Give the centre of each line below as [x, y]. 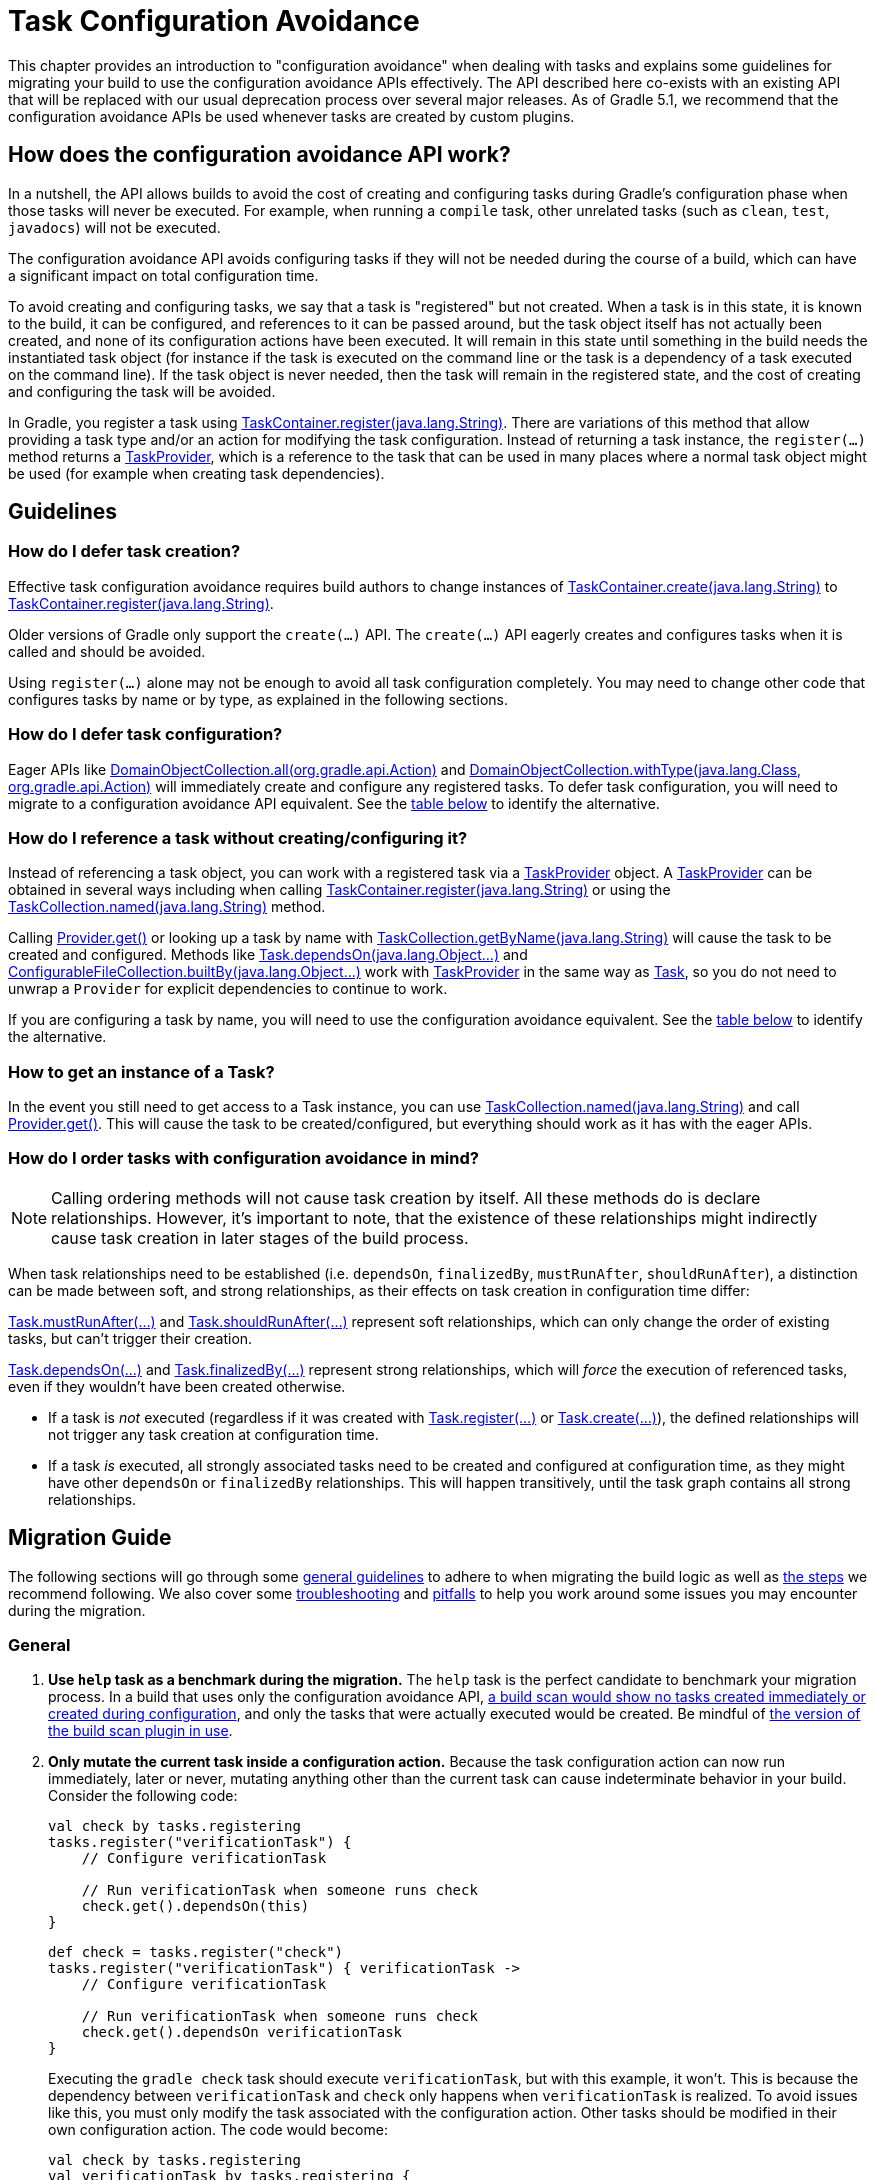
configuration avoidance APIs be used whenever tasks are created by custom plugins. [291, 116]
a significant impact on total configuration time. [163, 275]
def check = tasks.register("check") [196, 1952]
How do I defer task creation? [124, 551]
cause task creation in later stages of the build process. [260, 1237]
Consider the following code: [143, 1796]
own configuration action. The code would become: [218, 2130]
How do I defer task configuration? [145, 734]
